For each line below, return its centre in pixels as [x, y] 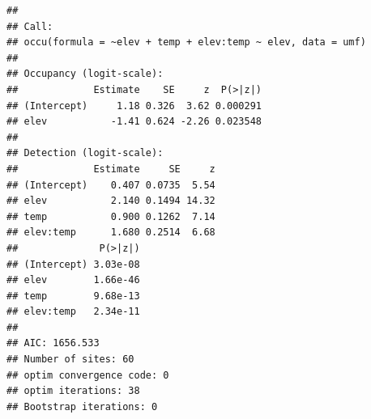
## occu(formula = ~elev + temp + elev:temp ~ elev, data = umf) [186, 42]
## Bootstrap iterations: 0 [82, 406]
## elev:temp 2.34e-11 [73, 312]
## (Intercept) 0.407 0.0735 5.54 [111, 185]
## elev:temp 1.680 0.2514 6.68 [111, 233]
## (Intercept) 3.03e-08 [73, 264]
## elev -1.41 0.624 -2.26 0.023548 [134, 122]
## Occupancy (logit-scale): [85, 74]
